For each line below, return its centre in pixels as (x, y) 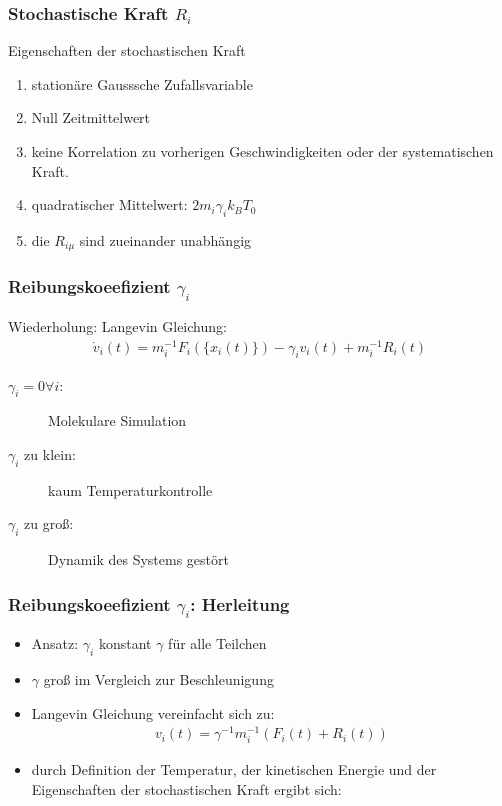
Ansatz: (55, 643)
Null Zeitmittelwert (91, 117)
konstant (125, 643)
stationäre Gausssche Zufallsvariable (142, 83)
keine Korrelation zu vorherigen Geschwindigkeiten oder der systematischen (262, 151)
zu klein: (50, 453)
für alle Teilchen (217, 643)
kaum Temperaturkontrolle (130, 489)
